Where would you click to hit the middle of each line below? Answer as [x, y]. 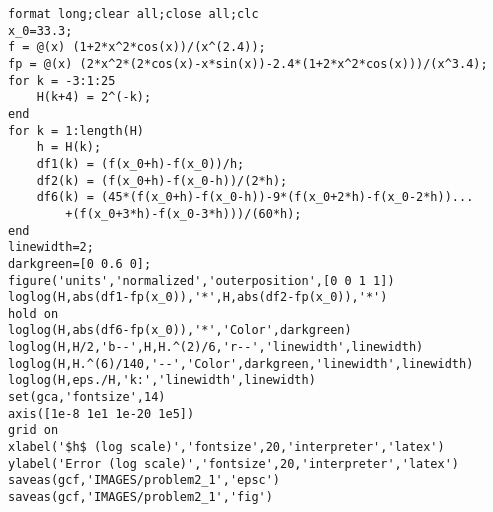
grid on [33, 430]
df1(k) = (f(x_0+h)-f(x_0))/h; [140, 163]
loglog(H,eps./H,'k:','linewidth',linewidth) [162, 380]
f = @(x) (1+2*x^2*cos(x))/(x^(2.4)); [137, 47]
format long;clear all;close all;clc [133, 14]
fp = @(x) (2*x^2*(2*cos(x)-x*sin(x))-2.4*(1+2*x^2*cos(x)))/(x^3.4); [248, 63]
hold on [33, 313]
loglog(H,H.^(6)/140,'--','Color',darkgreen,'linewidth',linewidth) [241, 363]
